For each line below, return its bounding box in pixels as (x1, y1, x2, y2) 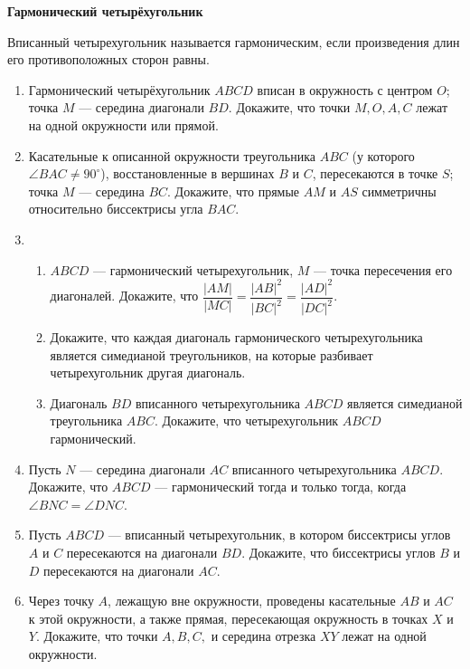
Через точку (28, 591, 94, 610)
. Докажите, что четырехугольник (154, 411, 339, 430)
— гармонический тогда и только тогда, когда (155, 477, 407, 496)
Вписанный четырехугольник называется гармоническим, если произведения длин (7, 32, 460, 51)
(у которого (352, 146, 415, 165)
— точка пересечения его (313, 260, 453, 279)
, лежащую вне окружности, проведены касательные (108, 591, 396, 610)
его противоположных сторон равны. (7, 50, 210, 69)
